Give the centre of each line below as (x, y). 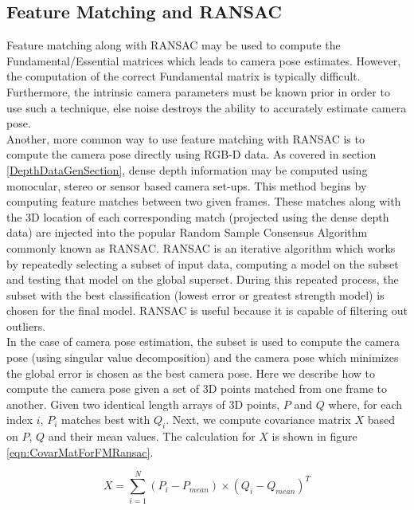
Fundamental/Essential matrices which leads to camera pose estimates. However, (204, 60)
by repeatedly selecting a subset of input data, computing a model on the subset (203, 263)
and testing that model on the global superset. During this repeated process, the (203, 279)
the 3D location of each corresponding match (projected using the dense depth (198, 216)
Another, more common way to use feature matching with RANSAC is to (186, 138)
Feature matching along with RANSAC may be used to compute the (174, 45)
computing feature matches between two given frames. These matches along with (204, 201)
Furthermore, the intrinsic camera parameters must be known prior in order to (198, 91)
